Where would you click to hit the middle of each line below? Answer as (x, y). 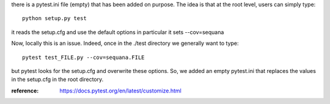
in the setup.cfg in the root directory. (57, 80)
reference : (25, 91)
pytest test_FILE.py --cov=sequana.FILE (83, 57)
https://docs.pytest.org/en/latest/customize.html (120, 91)
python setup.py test (54, 19)
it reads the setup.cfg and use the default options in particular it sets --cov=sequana (118, 32)
